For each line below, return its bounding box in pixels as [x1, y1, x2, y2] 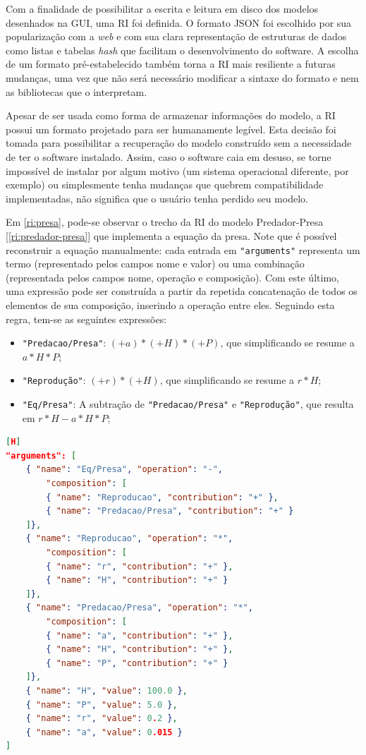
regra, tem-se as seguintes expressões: [6, 311, 167, 326]
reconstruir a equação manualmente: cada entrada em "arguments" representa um [6, 242, 360, 257]
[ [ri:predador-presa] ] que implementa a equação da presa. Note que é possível [6, 228, 337, 243]
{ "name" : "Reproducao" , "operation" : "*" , [25, 533, 233, 544]
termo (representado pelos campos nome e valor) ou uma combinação [6, 256, 305, 271]
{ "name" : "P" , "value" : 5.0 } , [25, 699, 178, 710]
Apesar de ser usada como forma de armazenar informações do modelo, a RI [6, 108, 336, 123]
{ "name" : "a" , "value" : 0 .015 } [25, 727, 183, 737]
